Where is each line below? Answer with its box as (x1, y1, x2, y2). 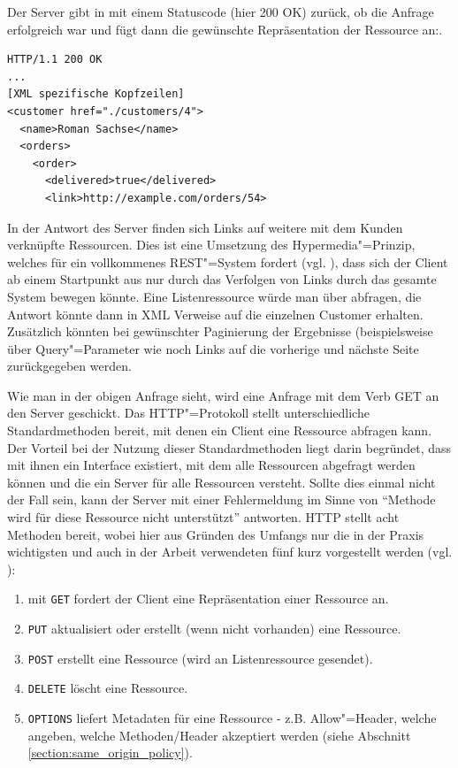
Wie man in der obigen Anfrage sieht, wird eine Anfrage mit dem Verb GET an (7, 386, 439, 404)
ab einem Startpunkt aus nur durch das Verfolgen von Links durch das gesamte (7, 270, 437, 288)
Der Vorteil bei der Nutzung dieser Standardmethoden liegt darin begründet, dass (7, 438, 452, 457)
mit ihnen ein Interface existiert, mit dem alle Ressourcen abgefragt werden (7, 456, 416, 474)
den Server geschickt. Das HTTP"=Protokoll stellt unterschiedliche (7, 403, 370, 422)
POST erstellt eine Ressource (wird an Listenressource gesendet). (27, 649, 373, 667)
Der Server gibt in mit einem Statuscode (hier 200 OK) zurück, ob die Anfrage (7, 3, 434, 20)
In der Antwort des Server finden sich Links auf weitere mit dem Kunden (7, 218, 403, 236)
